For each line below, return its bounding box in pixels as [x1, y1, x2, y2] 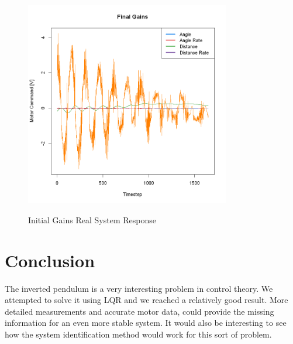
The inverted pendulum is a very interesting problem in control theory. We [5, 282, 273, 294]
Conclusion [5, 248, 95, 272]
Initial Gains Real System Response [28, 213, 156, 226]
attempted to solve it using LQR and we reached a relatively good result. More [5, 294, 288, 306]
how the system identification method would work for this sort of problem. [5, 328, 272, 340]
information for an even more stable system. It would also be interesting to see [5, 316, 287, 329]
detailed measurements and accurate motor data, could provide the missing [5, 305, 274, 317]
